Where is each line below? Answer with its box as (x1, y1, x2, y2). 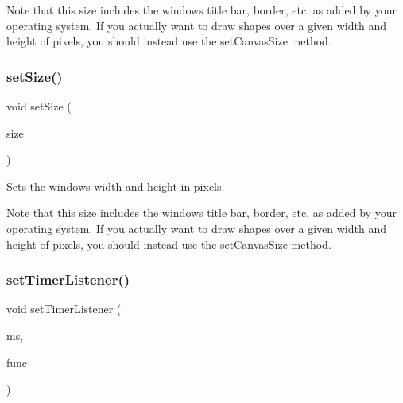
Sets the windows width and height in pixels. (6, 177, 225, 194)
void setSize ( (6, 98, 72, 114)
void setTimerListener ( (6, 300, 122, 317)
